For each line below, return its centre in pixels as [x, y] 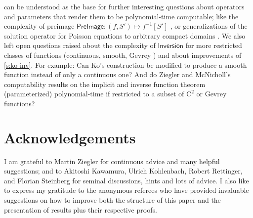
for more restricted [214, 45]
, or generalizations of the [209, 26]
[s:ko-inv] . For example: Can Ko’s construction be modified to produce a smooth [126, 65]
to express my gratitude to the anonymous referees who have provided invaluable [126, 190]
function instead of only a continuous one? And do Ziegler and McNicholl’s [117, 74]
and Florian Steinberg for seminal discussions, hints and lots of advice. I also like [126, 180]
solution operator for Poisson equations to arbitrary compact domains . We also [125, 35]
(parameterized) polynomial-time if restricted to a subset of [94, 94]
